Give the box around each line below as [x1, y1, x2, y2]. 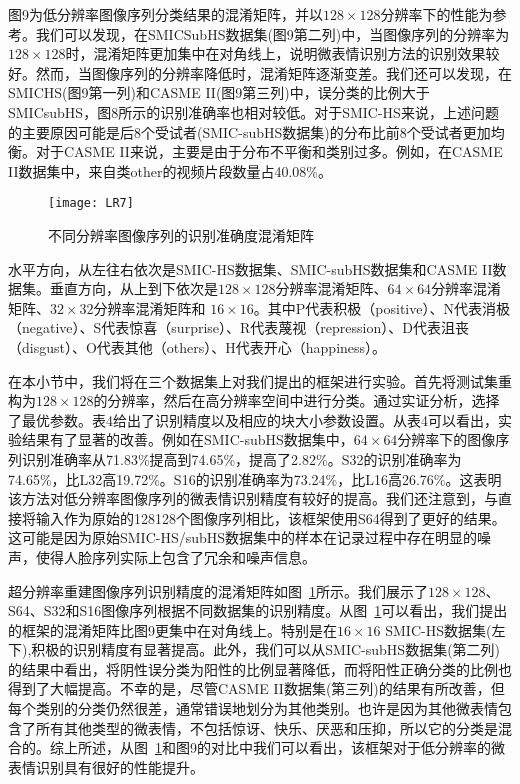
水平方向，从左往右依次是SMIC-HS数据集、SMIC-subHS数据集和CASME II [8, 258, 493, 279]
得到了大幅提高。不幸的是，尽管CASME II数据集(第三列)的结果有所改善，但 [8, 678, 505, 699]
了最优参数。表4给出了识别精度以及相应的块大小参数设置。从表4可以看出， [8, 409, 498, 430]
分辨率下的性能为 [380, 4, 493, 24]
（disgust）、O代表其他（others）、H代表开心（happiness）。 [8, 336, 387, 357]
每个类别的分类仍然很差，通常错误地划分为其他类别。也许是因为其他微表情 [8, 698, 498, 719]
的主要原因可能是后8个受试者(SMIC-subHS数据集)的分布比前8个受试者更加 [8, 121, 491, 142]
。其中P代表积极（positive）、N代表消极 [253, 297, 510, 318]
